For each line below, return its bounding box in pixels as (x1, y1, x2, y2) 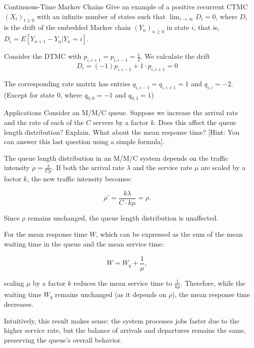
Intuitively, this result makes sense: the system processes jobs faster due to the (4, 315, 239, 325)
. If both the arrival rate (52, 162, 125, 173)
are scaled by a (201, 162, 246, 173)
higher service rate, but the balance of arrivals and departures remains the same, (4, 325, 246, 335)
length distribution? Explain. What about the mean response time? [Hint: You (4, 126, 240, 137)
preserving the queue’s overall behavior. (4, 334, 123, 345)
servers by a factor (93, 117, 148, 127)
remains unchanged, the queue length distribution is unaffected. (27, 212, 219, 223)
